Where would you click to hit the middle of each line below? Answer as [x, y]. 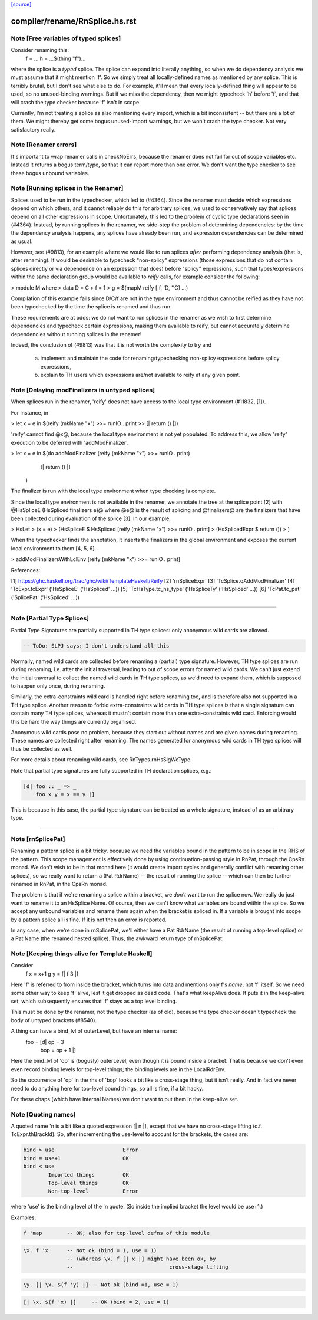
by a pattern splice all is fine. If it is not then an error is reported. [89, 920]
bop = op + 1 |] [58, 1050]
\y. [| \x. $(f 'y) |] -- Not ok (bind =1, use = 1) [101, 1285]
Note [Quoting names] [43, 1114]
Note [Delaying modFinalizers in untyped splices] [83, 390]
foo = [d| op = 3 [45, 1042]
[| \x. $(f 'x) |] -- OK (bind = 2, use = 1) [96, 1302]
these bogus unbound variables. [50, 173]
